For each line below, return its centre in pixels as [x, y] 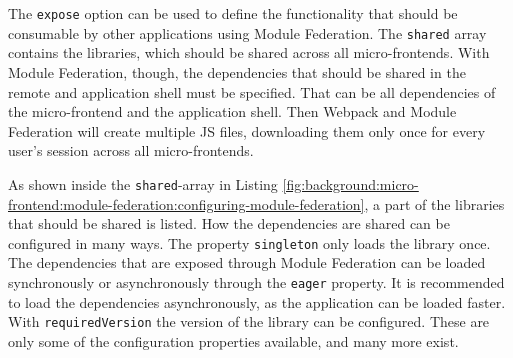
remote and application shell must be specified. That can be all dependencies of [252, 91]
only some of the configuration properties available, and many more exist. [233, 340]
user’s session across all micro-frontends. [131, 150]
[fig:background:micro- [350, 183]
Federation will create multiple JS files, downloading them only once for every [247, 130]
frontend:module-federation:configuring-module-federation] [186, 203]
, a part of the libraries [434, 203]
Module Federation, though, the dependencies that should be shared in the [237, 71]
